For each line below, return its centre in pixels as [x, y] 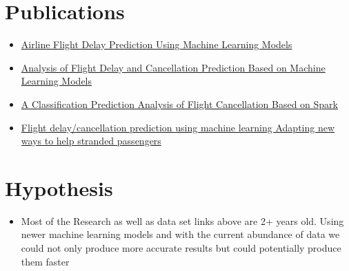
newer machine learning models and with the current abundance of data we [180, 234]
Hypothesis [59, 187]
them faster [45, 261]
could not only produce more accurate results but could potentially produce [181, 248]
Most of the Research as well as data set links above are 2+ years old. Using [182, 220]
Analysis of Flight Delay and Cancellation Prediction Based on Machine [173, 67]
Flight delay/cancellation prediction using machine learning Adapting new [178, 127]
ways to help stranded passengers [91, 141]
